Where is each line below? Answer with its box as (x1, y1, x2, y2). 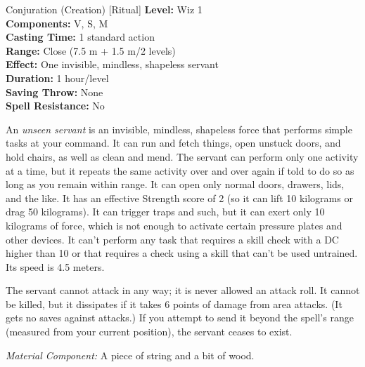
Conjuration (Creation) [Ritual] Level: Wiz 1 (6, 2, 203, 16)
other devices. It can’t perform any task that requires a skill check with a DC (6, 232, 339, 246)
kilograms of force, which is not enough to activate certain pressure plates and (6, 218, 342, 232)
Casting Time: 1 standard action (6, 29, 155, 44)
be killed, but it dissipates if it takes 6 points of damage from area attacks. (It (6, 296, 342, 311)
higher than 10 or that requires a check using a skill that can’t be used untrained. (6, 246, 358, 260)
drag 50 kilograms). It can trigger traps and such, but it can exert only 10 (6, 204, 325, 219)
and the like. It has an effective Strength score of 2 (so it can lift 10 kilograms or (6, 190, 353, 205)
